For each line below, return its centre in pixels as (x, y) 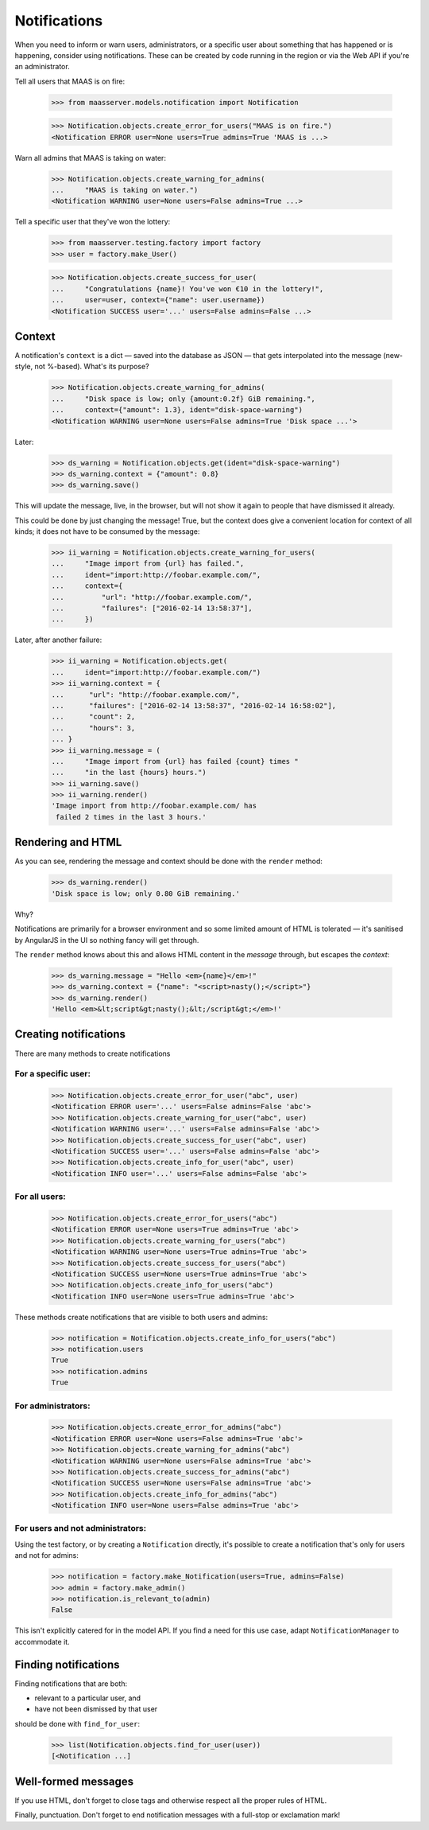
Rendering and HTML (68, 842)
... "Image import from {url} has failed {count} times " (175, 761)
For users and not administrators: (81, 1528)
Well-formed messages (74, 1781)
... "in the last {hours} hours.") (129, 773)
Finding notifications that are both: (71, 1684)
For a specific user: (53, 1074)
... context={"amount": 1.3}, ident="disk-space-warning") (177, 410)
